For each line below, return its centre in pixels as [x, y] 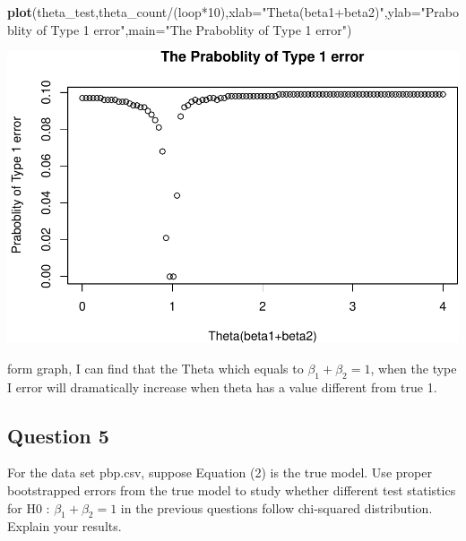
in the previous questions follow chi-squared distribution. [276, 507]
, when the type [414, 368]
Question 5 [58, 435]
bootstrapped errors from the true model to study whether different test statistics [232, 490]
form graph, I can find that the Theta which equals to [155, 368]
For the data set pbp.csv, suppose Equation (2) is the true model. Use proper [220, 472]
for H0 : [29, 507]
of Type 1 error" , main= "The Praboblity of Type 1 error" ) [194, 29]
